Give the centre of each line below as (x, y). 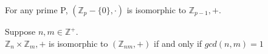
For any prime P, (36, 10)
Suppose (20, 31)
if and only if (178, 43)
